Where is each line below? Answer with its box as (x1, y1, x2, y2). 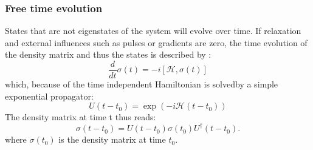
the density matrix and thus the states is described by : (5, 48, 212, 61)
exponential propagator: (5, 89, 94, 102)
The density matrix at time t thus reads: (5, 111, 156, 123)
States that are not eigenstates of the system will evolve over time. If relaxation (5, 24, 301, 37)
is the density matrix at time (58, 133, 166, 146)
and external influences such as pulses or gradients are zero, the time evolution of (5, 36, 308, 49)
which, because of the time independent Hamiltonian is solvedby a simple (5, 78, 278, 90)
